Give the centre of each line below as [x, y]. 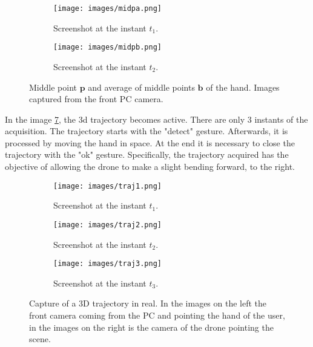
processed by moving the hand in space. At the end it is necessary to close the [150, 142]
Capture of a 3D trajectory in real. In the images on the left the [148, 303]
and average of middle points [141, 87]
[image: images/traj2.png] [107, 225]
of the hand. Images [243, 87]
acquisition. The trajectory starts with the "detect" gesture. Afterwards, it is [147, 131]
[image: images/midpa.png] [107, 8]
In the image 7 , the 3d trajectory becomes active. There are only [125, 119]
